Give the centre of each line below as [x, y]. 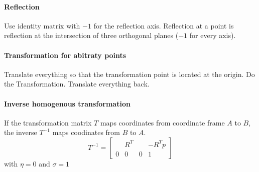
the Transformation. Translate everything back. [77, 84]
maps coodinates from [86, 132]
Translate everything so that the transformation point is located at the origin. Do [129, 74]
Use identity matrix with [42, 25]
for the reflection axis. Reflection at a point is [164, 25]
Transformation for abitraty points [65, 55]
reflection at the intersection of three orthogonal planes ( [91, 35]
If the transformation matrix [48, 122]
